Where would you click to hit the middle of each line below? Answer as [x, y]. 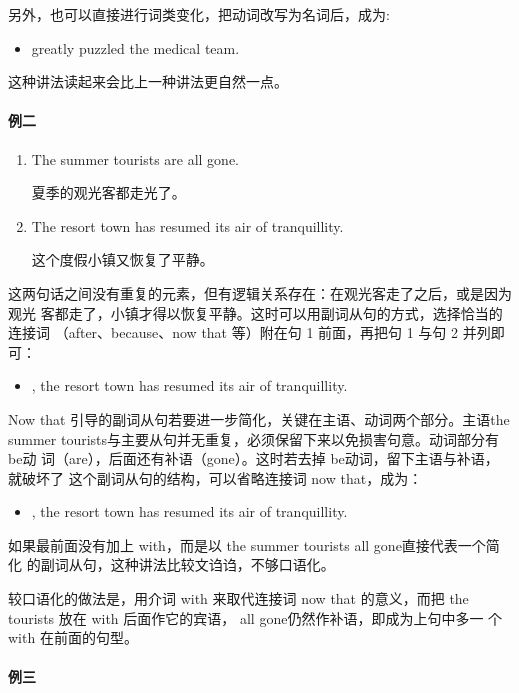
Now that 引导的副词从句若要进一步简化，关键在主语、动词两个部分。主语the [259, 418]
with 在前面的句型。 [73, 637]
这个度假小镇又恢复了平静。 [122, 259]
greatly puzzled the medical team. [135, 47]
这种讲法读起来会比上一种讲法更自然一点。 [148, 81]
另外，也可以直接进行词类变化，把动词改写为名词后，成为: [199, 14]
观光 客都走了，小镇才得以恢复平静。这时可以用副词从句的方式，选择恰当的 [255, 312]
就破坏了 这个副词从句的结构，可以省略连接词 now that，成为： [215, 477]
